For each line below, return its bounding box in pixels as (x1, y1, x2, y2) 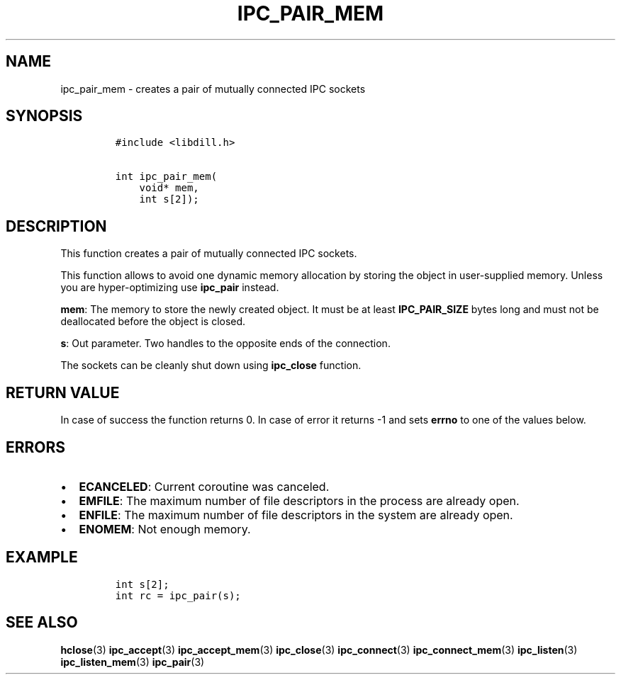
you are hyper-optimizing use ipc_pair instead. (60, 281, 279, 294)
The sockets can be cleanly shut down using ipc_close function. (60, 359, 362, 372)
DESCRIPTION (6, 217, 107, 235)
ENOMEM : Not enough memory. (79, 521, 251, 536)
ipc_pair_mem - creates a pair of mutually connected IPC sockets (60, 82, 366, 95)
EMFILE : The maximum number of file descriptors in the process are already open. (79, 493, 520, 508)
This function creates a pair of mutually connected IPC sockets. (60, 247, 357, 260)
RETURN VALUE (6, 383, 120, 402)
